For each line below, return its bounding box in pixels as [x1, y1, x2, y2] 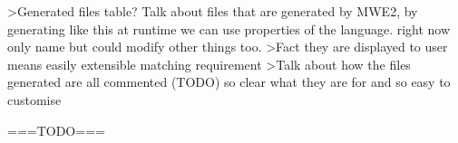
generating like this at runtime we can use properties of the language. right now [7, 19, 451, 38]
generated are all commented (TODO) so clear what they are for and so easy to [7, 72, 451, 91]
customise [7, 90, 62, 109]
